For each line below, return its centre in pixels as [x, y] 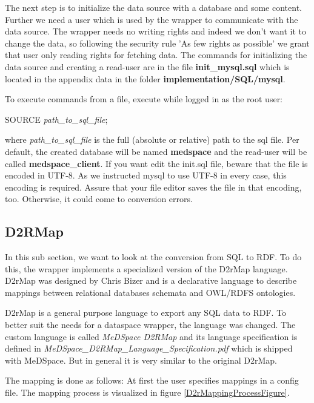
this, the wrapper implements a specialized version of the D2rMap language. [146, 268]
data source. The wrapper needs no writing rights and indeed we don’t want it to [156, 31]
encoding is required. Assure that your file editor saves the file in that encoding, [153, 187]
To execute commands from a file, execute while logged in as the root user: [144, 99]
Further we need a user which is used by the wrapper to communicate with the [152, 19]
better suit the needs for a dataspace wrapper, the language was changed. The [150, 325]
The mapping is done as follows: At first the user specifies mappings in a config [152, 380]
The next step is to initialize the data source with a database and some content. [153, 7]
